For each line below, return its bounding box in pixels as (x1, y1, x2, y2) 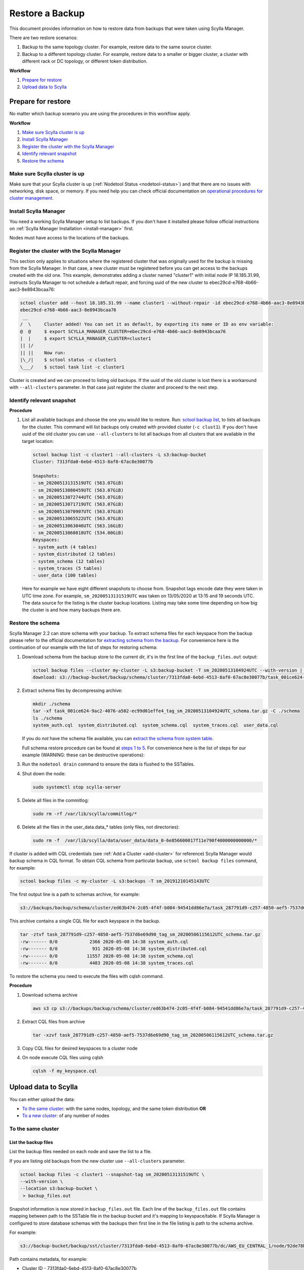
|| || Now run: (20, 350, 66, 356)
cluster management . (9, 195, 54, 201)
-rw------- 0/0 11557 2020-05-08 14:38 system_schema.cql (20, 953, 194, 959)
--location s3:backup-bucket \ (20, 1186, 98, 1191)
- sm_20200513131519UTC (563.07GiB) (32, 480, 124, 486)
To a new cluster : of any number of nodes (22, 1113, 109, 1119)
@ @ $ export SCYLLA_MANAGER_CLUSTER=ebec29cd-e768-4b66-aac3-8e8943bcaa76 (20, 328, 226, 334)
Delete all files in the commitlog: (22, 797, 89, 803)
